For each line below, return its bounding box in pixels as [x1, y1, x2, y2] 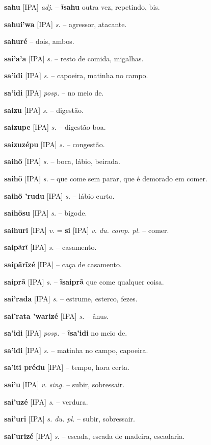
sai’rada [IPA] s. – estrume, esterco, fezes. [4, 293, 138, 304]
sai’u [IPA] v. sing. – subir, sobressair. [4, 379, 125, 390]
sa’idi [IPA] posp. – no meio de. [4, 87, 104, 98]
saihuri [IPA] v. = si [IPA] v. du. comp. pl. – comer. [4, 224, 169, 235]
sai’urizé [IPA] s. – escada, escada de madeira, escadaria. [4, 430, 185, 441]
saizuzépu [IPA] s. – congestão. [4, 138, 105, 149]
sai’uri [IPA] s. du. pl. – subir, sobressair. [4, 413, 135, 424]
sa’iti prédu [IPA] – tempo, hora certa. [4, 362, 130, 372]
